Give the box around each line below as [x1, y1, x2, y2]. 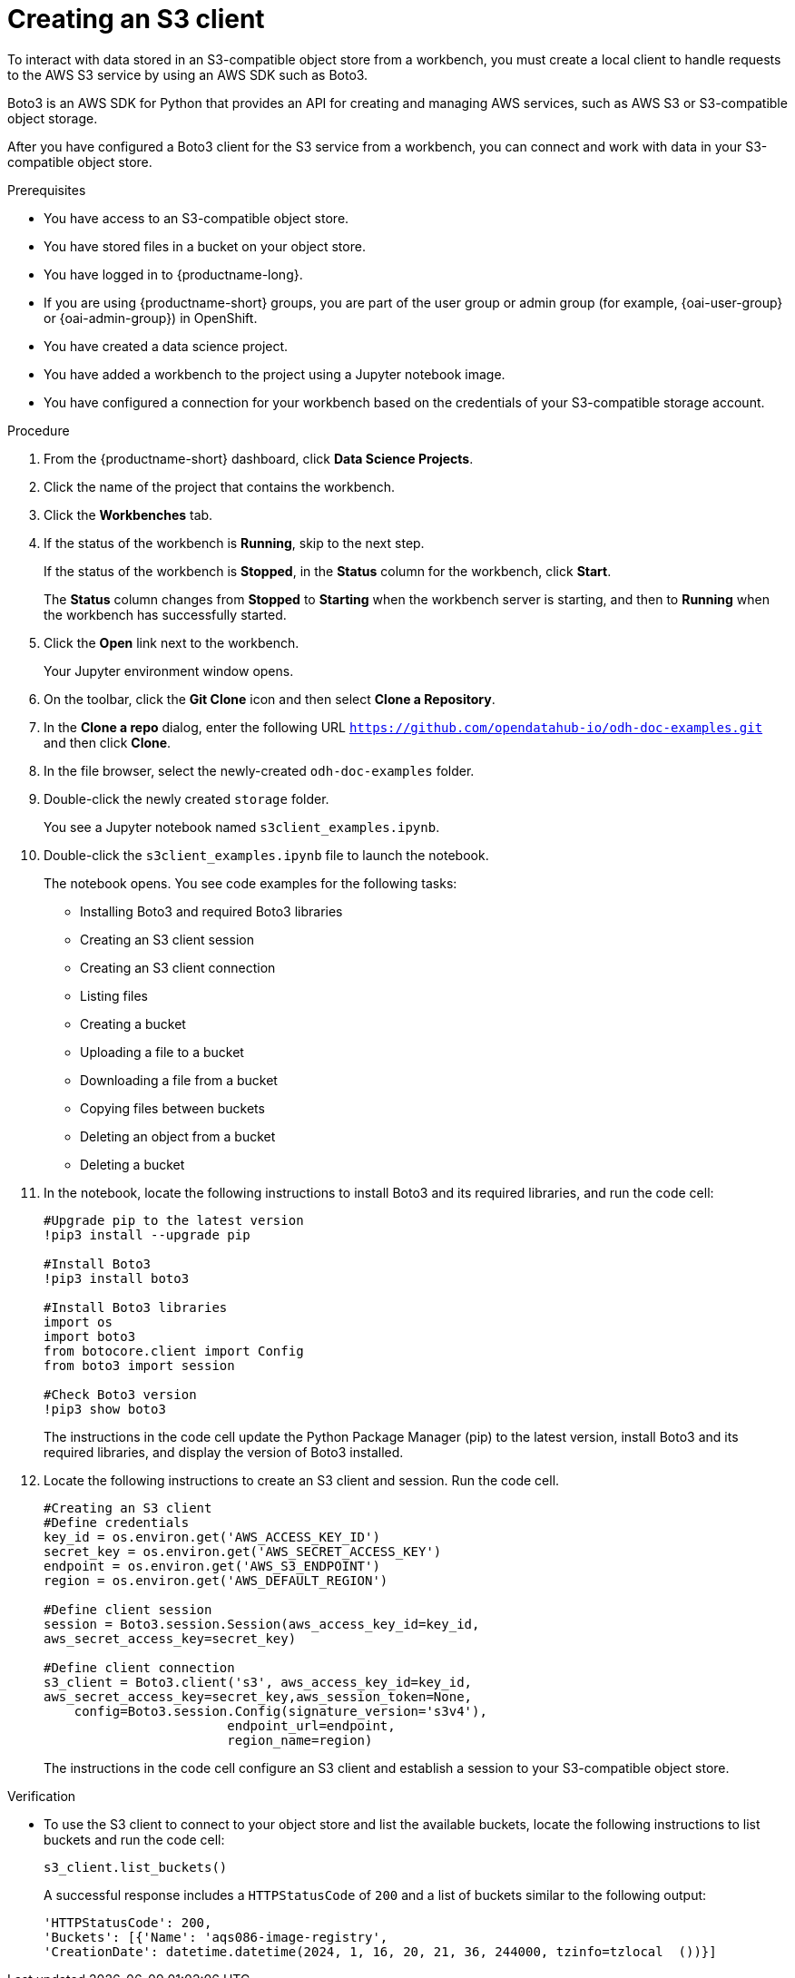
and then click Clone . [44, 734, 172, 750]
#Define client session [44, 1601, 212, 1617]
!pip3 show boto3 [44, 1401, 166, 1416]
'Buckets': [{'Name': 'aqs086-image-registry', [44, 1929, 388, 1944]
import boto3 [44, 1328, 136, 1344]
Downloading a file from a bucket [80, 1072, 278, 1088]
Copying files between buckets [80, 1100, 265, 1116]
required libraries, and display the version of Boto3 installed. [44, 1444, 404, 1460]
